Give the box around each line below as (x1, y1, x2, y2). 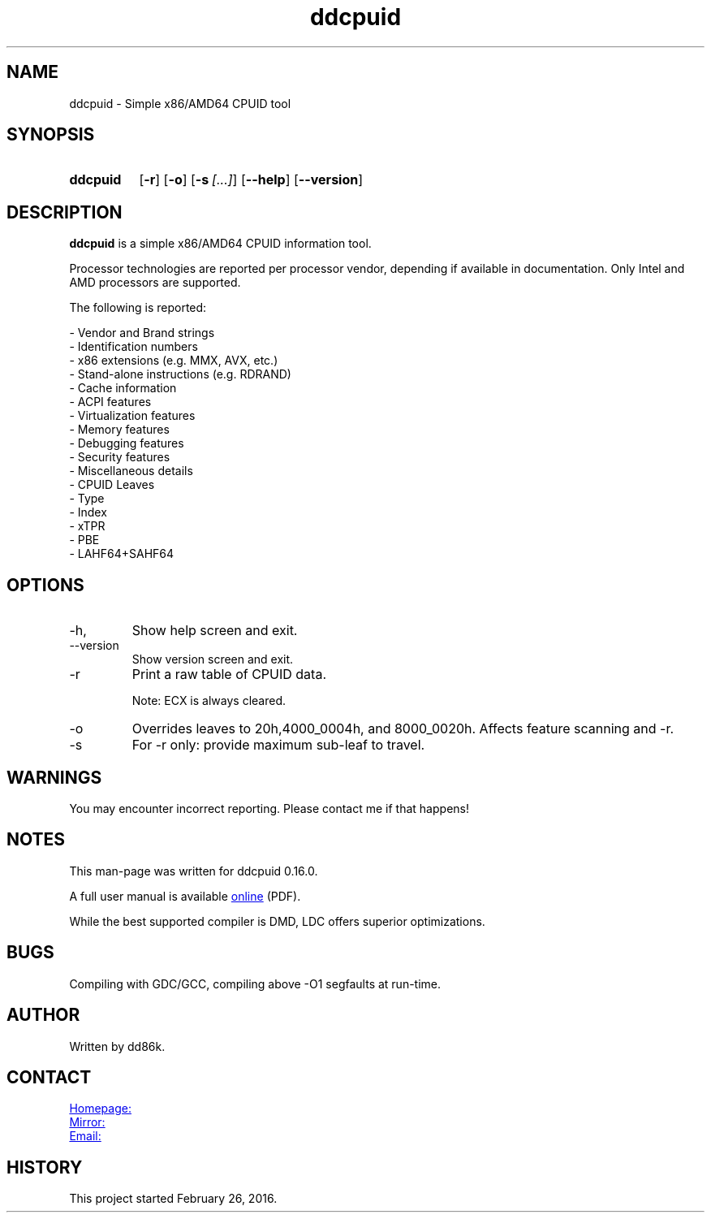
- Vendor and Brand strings (69, 326, 215, 340)
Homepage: (69, 1101, 131, 1116)
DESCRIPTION (6, 201, 123, 223)
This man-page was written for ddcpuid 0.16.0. (69, 863, 318, 878)
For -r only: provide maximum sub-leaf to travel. (131, 737, 425, 754)
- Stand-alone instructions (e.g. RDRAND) (69, 367, 291, 382)
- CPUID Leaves (69, 478, 155, 492)
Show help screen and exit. (131, 622, 298, 639)
